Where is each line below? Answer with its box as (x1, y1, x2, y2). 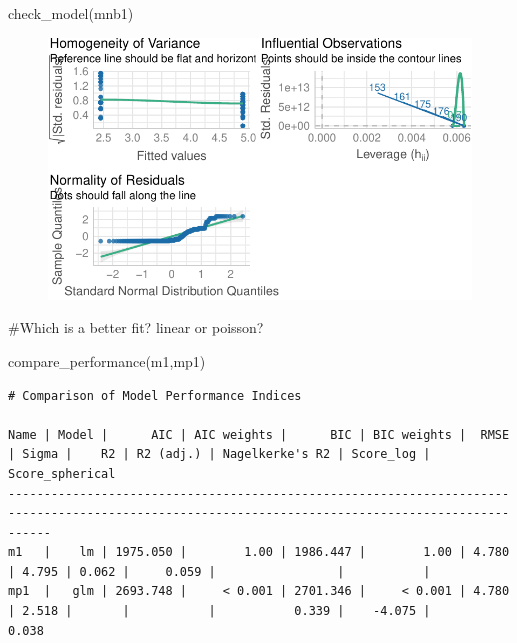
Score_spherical (8, 466, 116, 481)
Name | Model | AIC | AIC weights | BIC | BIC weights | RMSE (8, 427, 510, 442)
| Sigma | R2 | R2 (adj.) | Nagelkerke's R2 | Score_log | (8, 447, 431, 462)
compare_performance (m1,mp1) (8, 350, 206, 371)
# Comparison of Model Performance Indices (8, 388, 302, 403)
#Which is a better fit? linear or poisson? (8, 317, 264, 338)
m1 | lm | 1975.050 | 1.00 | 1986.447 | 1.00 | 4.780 (8, 545, 510, 560)
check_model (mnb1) (8, 3, 134, 23)
